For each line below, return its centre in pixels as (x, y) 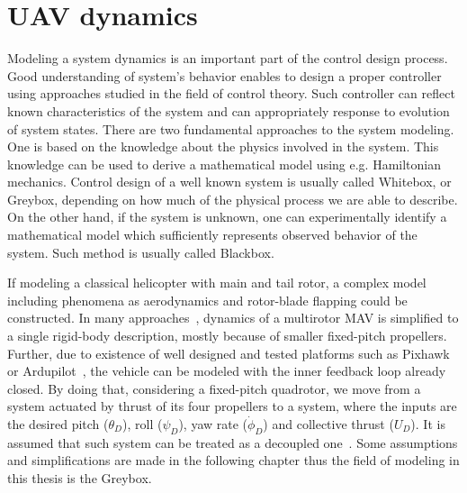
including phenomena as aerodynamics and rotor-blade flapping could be (207, 300)
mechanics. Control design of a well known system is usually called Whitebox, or (229, 182)
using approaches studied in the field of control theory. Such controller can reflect (231, 93)
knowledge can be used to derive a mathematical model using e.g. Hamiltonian (225, 164)
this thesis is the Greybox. (80, 477)
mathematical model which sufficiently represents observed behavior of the (212, 235)
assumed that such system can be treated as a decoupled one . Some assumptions (233, 442)
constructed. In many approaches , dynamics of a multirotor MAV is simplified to (233, 318)
